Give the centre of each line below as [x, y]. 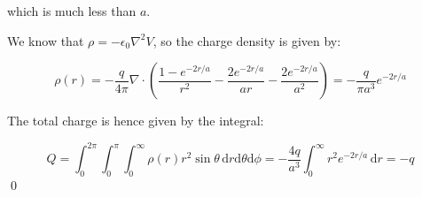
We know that [46, 40]
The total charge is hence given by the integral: [136, 121]
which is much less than [72, 11]
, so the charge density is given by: [247, 40]
